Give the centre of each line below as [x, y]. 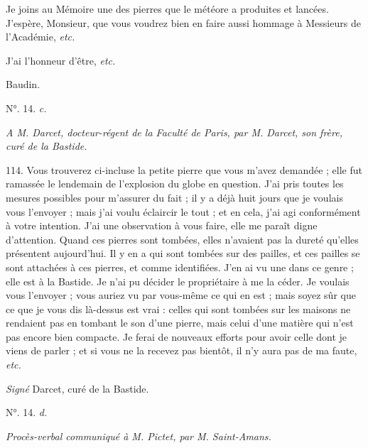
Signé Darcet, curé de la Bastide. [77, 388]
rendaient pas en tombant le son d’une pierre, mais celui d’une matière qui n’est [180, 323]
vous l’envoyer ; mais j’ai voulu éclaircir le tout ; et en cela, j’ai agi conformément [183, 211]
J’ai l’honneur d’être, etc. [61, 60]
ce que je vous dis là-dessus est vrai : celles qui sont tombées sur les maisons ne [178, 308]
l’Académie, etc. [40, 37]
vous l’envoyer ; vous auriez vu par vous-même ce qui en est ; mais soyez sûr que [181, 295]
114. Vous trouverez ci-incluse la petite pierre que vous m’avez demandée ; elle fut [184, 169]
